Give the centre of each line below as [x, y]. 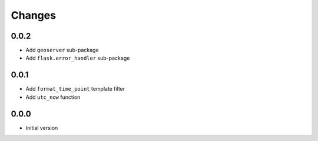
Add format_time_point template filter [75, 89]
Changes [33, 15]
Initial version [42, 128]
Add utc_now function [53, 97]
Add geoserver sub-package [62, 50]
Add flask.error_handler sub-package [78, 58]
